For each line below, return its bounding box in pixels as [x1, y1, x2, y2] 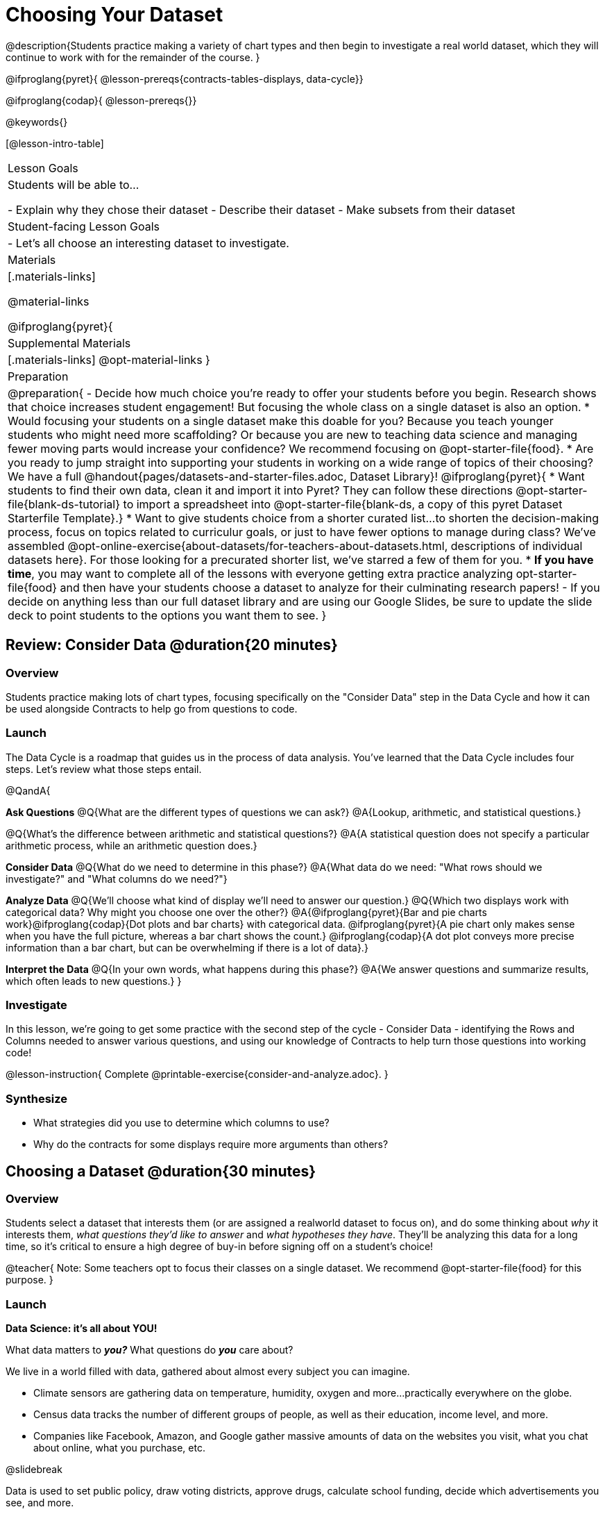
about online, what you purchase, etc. [33, 1442, 205, 1454]
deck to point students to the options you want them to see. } [8, 608, 327, 622]
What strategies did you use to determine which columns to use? [33, 1117, 330, 1129]
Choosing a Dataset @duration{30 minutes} [6, 1162, 316, 1180]
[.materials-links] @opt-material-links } [8, 352, 210, 367]
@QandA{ [6, 784, 51, 797]
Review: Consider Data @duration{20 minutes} [6, 636, 338, 654]
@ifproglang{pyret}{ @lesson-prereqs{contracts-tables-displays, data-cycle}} [6, 72, 364, 85]
